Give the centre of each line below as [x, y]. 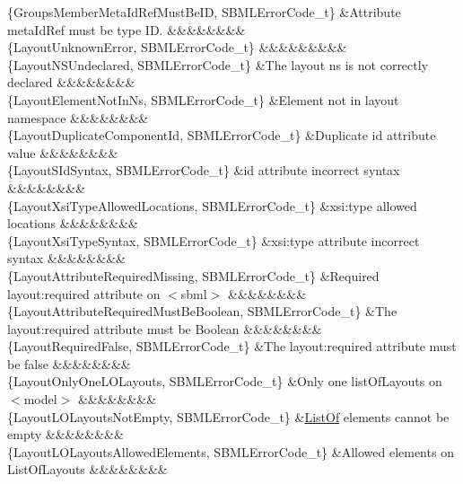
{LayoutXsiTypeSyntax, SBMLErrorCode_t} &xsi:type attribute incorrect [214, 240]
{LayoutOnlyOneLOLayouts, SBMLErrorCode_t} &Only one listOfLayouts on [225, 381]
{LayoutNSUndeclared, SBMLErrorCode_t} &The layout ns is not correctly [218, 64]
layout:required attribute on [84, 293]
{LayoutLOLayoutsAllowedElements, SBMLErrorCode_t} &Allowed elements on [231, 451]
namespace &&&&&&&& [78, 117]
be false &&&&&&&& [69, 363]
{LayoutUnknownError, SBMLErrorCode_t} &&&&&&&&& [177, 47]
